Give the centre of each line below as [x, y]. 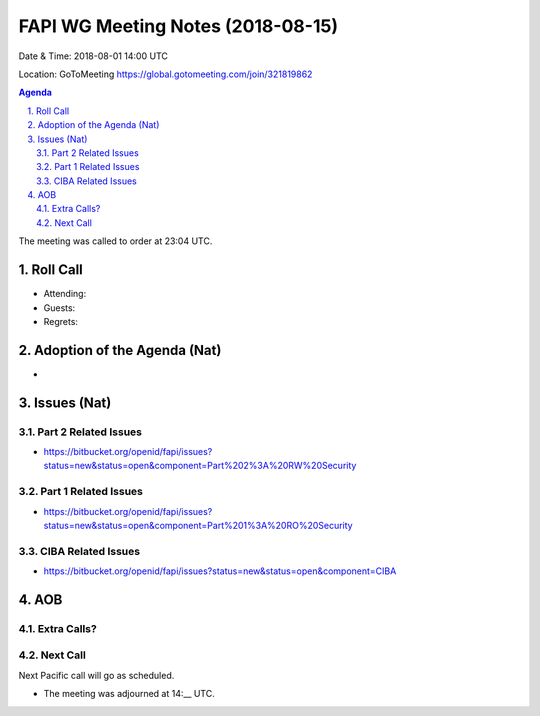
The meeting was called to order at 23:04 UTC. [115, 241]
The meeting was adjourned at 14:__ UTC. [129, 694]
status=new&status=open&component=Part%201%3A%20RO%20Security [198, 525]
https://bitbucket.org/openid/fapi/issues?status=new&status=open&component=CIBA [220, 571]
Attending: [65, 294]
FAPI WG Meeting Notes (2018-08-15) [178, 26]
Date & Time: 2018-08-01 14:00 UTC [93, 56]
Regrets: [61, 321]
